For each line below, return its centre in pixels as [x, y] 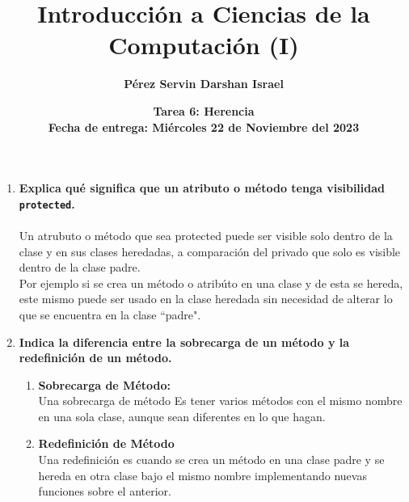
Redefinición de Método [106, 443]
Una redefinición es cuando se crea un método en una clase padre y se [211, 460]
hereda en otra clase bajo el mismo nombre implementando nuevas [202, 475]
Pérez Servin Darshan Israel [204, 84]
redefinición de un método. [95, 358]
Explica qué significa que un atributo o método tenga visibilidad [202, 188]
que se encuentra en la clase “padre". [110, 314]
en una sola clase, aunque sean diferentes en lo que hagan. [182, 416]
